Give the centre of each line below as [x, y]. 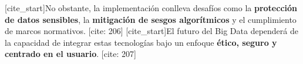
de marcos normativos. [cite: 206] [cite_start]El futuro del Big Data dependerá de [151, 31]
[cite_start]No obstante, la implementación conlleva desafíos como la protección [151, 8]
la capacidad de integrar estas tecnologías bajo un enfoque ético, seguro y [141, 42]
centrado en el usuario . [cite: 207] [70, 54]
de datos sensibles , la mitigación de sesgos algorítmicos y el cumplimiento [151, 19]
